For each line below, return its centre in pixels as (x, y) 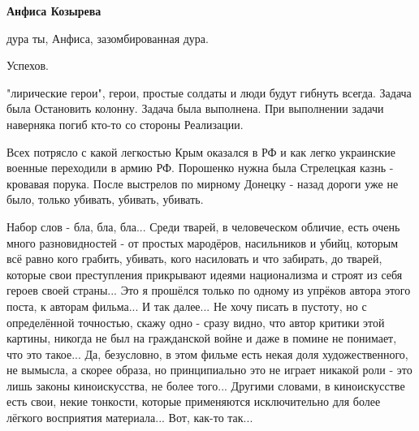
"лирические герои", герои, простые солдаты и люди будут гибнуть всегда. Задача (209, 92)
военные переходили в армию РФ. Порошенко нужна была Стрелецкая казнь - (200, 168)
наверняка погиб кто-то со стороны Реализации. (125, 124)
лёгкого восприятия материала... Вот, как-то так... (130, 418)
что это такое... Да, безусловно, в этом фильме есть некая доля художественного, (207, 353)
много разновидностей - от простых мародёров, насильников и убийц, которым (203, 242)
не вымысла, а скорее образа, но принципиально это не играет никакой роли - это (209, 370)
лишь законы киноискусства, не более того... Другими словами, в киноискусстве (206, 385)
